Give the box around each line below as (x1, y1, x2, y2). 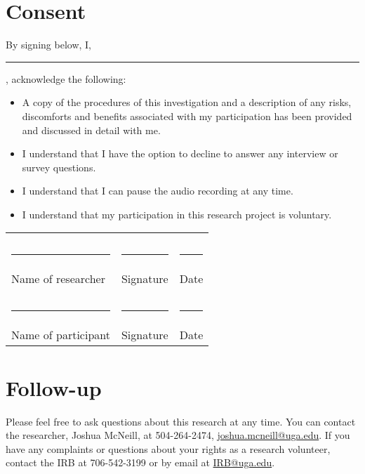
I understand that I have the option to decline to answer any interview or (22, 146, 338, 161)
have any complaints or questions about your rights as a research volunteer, (6, 441, 331, 456)
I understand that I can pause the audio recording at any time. (22, 183, 293, 198)
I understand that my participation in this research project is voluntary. (22, 206, 332, 221)
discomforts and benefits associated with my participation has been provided (22, 108, 352, 123)
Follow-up (6, 373, 102, 402)
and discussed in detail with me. (22, 122, 161, 137)
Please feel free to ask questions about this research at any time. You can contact (6, 414, 356, 428)
